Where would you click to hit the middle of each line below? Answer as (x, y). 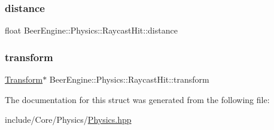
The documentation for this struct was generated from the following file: (137, 99)
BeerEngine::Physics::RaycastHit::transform (129, 79)
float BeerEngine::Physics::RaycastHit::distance (91, 30)
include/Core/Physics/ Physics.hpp (68, 120)
